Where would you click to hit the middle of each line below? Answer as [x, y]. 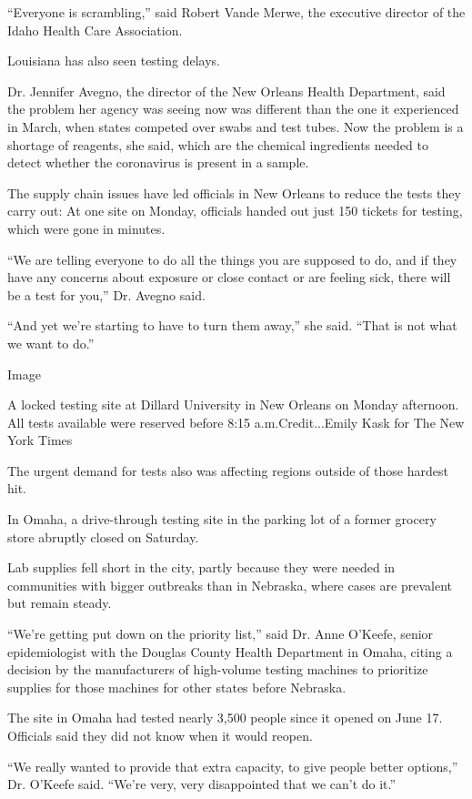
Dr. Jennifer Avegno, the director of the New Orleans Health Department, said [226, 91]
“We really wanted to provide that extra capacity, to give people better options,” [233, 766]
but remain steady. [60, 603]
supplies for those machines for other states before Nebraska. [177, 687]
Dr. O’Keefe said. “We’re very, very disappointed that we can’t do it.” [202, 784]
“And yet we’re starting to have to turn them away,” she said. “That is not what [232, 325]
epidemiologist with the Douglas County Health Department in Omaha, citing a [230, 651]
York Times [40, 440]
